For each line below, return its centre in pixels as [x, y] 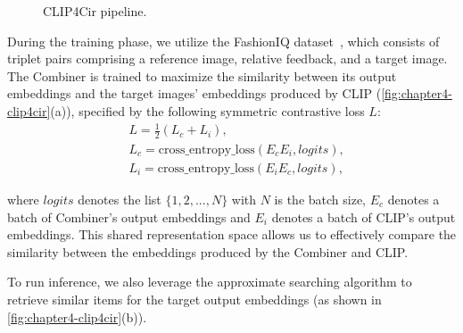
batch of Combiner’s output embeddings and [129, 216]
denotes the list [120, 199]
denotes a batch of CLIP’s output [364, 216]
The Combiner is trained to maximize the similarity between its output [202, 75]
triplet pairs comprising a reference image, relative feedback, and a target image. [227, 58]
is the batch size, [320, 199]
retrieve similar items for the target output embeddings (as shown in [194, 299]
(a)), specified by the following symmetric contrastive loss [207, 110]
